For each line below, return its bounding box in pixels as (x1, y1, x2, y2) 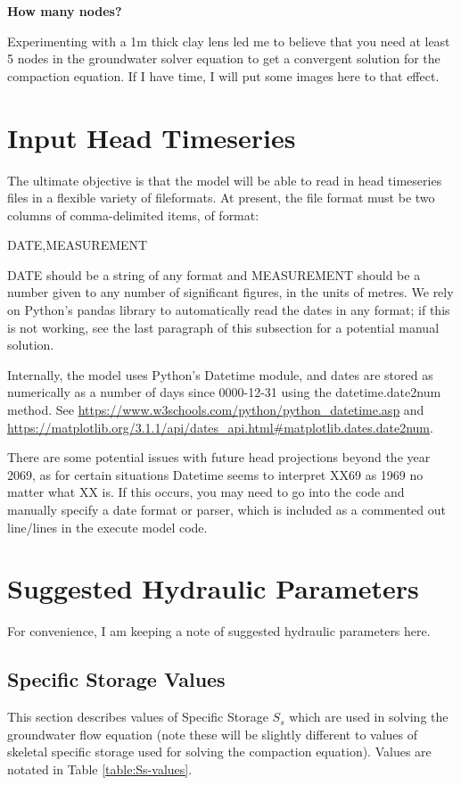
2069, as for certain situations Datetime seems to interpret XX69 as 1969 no (7, 465, 424, 483)
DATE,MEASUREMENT (7, 235, 148, 254)
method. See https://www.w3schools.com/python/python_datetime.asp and (7, 401, 424, 419)
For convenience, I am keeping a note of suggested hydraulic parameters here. (7, 622, 431, 640)
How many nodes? (7, 2, 122, 20)
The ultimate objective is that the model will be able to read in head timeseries (7, 170, 442, 189)
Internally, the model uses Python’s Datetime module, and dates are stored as (7, 365, 433, 384)
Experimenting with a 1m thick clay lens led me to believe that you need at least (7, 31, 450, 50)
